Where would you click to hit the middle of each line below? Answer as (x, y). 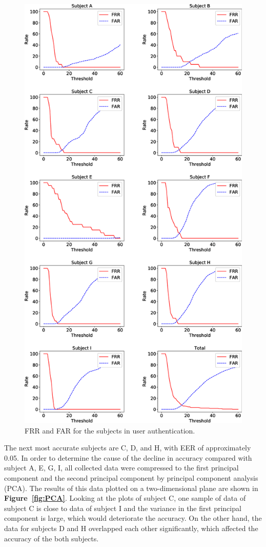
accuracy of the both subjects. (52, 538)
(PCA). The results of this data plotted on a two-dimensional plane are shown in (131, 488)
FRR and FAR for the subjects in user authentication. (110, 430)
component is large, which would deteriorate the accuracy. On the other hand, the (133, 518)
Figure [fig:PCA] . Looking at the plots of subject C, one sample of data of (125, 498)
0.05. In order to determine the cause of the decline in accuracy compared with (128, 457)
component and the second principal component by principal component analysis (131, 478)
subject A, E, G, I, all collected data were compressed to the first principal (121, 468)
